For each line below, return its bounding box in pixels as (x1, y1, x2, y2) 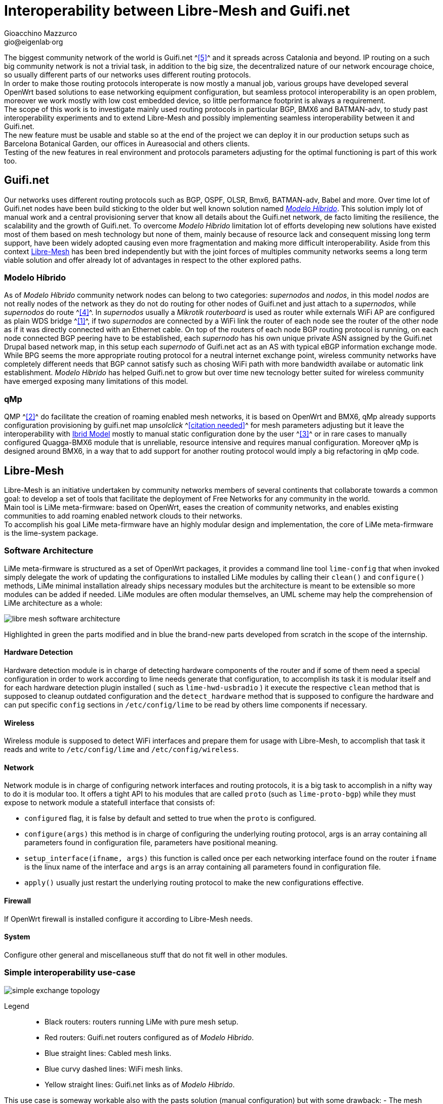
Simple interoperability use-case (4, 967, 136, 978)
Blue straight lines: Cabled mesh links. (45, 1048, 172, 1057)
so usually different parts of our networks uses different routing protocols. (4, 70, 251, 79)
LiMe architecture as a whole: (4, 598, 102, 607)
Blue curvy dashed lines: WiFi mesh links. (45, 1064, 183, 1073)
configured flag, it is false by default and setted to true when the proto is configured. (24, 814, 316, 823)
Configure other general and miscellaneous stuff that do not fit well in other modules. (4, 950, 288, 959)
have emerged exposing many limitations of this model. (4, 377, 188, 386)
